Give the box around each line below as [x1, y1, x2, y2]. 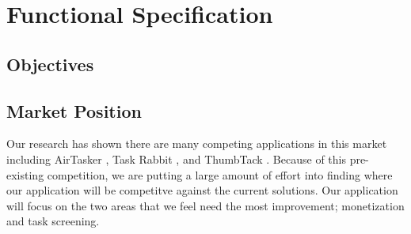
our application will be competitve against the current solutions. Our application [6, 182, 398, 198]
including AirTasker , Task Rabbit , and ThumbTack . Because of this [6, 150, 346, 167]
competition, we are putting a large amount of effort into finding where [47, 166, 393, 183]
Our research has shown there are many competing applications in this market [6, 135, 387, 152]
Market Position [6, 98, 142, 123]
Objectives [6, 51, 94, 76]
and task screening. [6, 213, 100, 229]
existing [6, 166, 44, 183]
